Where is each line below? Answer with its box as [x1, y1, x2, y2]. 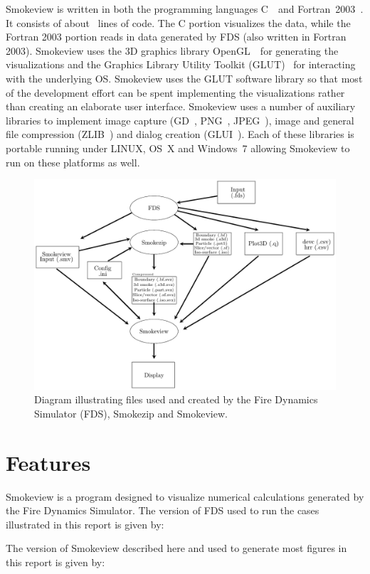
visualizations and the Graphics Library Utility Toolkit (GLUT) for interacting [6, 57, 356, 72]
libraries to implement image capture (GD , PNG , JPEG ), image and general [6, 112, 354, 127]
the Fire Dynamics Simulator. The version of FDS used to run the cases [6, 503, 319, 518]
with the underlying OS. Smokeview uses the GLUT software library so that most [6, 70, 363, 85]
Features [6, 447, 91, 477]
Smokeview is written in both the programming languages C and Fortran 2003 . [6, 1, 364, 16]
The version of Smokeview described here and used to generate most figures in [6, 541, 347, 556]
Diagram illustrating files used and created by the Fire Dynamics [34, 392, 318, 407]
